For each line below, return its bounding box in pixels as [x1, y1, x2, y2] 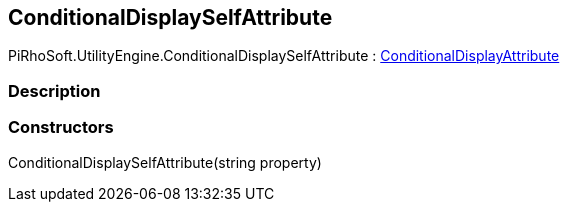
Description [8, 80, 101, 101]
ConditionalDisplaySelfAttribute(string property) [8, 153, 322, 171]
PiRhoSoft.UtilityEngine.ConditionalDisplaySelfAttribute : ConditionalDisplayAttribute [8, 47, 560, 65]
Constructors [8, 117, 114, 138]
